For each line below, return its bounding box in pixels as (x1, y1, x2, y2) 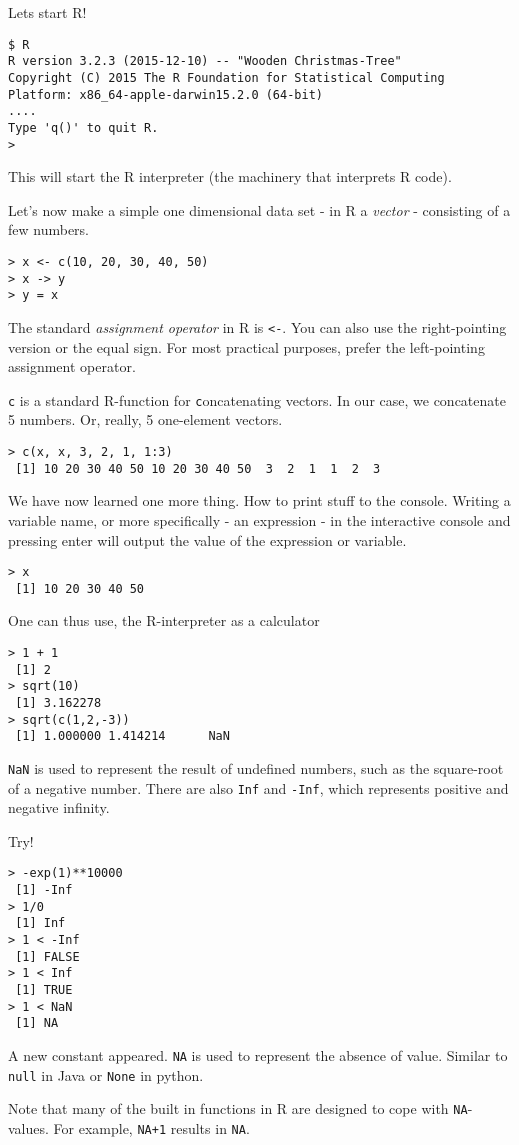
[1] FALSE (15, 949, 80, 964)
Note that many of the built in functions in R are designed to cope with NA (8, 1098, 468, 1119)
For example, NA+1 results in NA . (53, 1118, 250, 1138)
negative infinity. (8, 797, 110, 818)
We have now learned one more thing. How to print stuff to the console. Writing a (8, 490, 511, 511)
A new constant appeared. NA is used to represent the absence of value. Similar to (8, 1045, 508, 1066)
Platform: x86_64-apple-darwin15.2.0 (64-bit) (8, 87, 323, 102)
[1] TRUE (15, 983, 73, 998)
